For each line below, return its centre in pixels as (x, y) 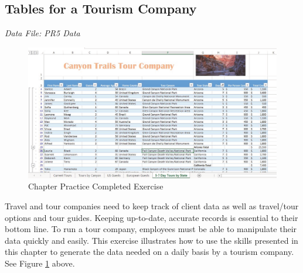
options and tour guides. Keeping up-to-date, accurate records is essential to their (151, 217)
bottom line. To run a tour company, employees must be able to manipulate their (151, 229)
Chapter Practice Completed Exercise (96, 186)
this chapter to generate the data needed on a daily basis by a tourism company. (149, 252)
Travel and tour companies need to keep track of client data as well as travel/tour (152, 205)
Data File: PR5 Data (42, 33)
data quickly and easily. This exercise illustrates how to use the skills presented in (151, 240)
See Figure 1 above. (40, 263)
